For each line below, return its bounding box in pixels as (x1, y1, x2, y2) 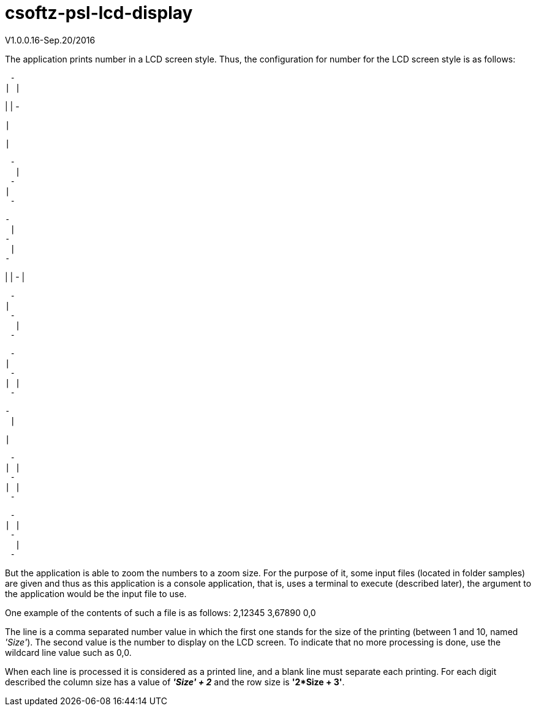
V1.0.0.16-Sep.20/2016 (5, 34, 96, 45)
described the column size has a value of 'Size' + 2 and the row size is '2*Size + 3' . (5, 676, 345, 687)
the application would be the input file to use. (5, 588, 187, 599)
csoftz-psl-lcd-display (5, 2, 193, 23)
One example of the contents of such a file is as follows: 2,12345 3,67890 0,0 (5, 607, 316, 618)
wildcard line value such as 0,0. (5, 647, 132, 658)
